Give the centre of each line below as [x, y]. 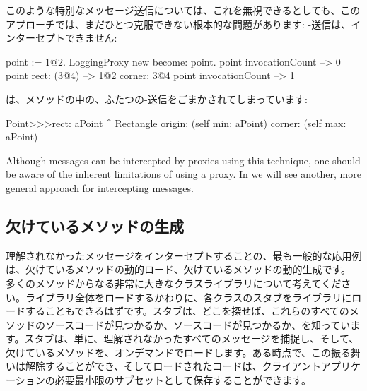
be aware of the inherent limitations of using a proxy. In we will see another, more [183, 174]
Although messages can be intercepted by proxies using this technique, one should [183, 160]
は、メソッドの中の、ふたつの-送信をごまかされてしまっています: [157, 98]
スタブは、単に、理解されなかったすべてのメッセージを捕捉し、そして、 [192, 338]
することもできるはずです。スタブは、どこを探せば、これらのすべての [187, 311]
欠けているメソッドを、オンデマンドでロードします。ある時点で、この [169, 352]
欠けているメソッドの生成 [95, 225]
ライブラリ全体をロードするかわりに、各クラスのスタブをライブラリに [188, 297]
